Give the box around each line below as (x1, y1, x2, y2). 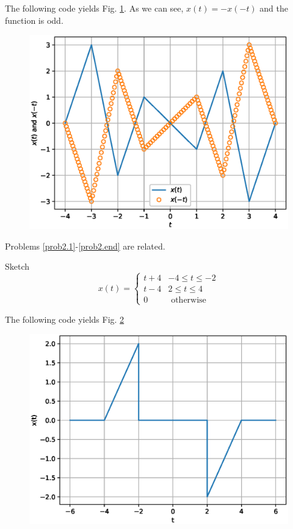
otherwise (171, 296, 206, 305)
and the (259, 2, 289, 14)
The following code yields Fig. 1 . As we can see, (5, 2, 184, 14)
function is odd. (5, 13, 63, 26)
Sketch (5, 260, 30, 273)
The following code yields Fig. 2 (5, 312, 125, 325)
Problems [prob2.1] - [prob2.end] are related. (5, 239, 165, 252)
